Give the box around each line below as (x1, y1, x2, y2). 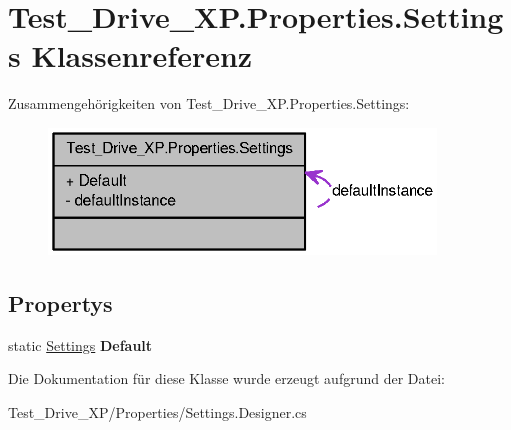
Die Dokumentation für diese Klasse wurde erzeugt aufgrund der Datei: (8, 368, 445, 389)
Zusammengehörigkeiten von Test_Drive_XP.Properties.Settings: (8, 93, 410, 114)
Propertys (8, 287, 113, 318)
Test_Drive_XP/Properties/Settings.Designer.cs (8, 401, 307, 422)
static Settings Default (8, 334, 153, 355)
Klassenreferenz (31, 35, 253, 76)
